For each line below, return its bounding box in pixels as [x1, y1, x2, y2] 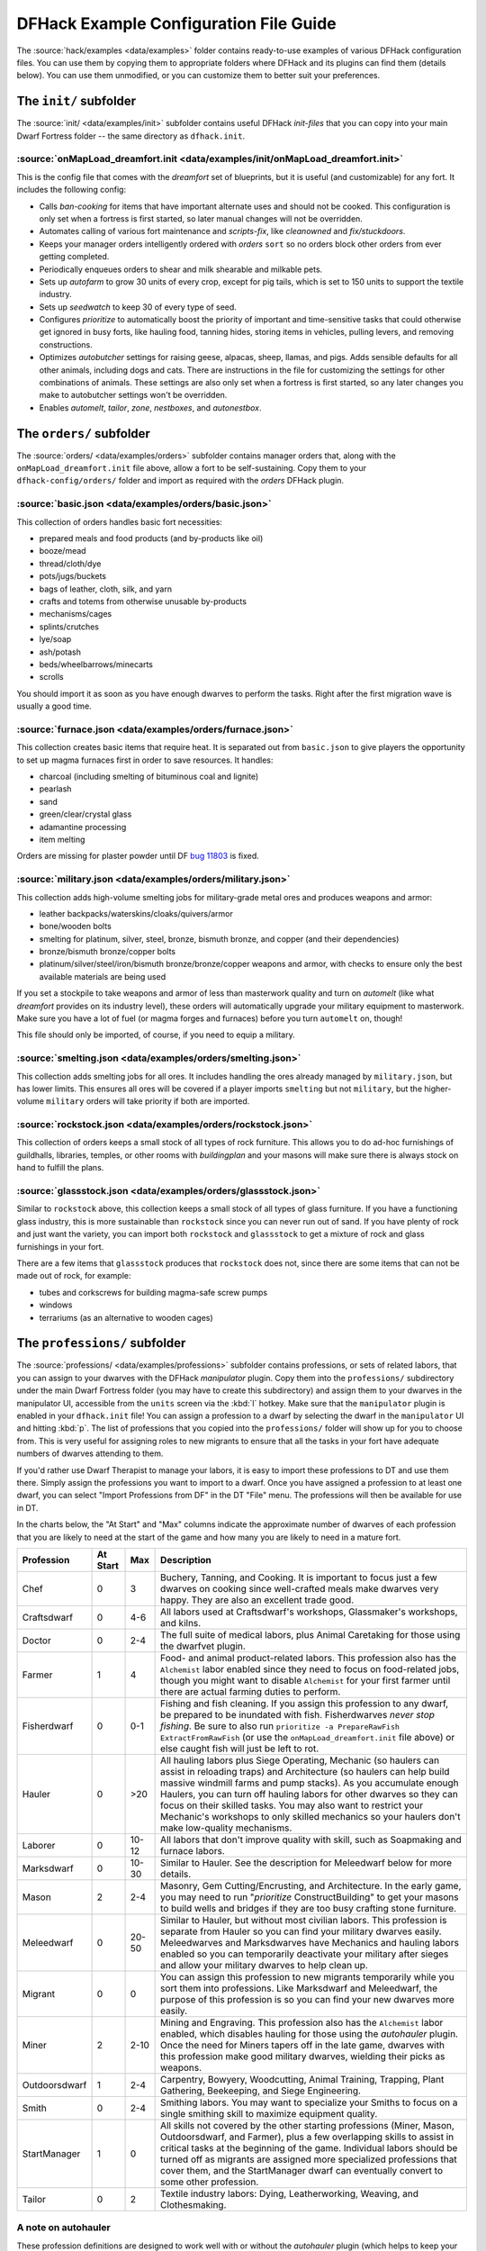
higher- [424, 1083, 452, 1094]
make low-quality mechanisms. [160, 1822, 292, 1834]
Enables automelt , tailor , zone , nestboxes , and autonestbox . [39, 402, 262, 413]
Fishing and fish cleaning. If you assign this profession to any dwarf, [160, 1697, 449, 1710]
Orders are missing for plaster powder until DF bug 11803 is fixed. [16, 851, 260, 862]
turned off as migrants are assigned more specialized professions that [160, 2153, 458, 2165]
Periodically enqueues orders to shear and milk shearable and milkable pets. [39, 264, 323, 275]
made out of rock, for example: [16, 1270, 131, 1281]
